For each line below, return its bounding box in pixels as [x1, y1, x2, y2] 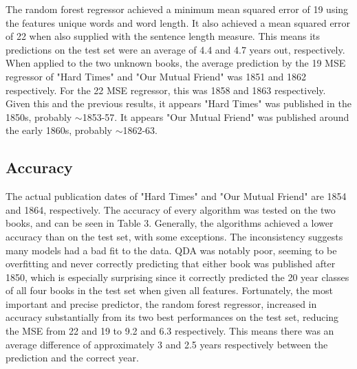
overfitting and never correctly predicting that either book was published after [6, 256, 336, 271]
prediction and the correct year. [6, 350, 139, 365]
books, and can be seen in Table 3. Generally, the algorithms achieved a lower [6, 216, 334, 230]
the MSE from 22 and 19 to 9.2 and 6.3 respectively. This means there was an [6, 324, 334, 338]
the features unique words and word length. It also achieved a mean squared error [6, 15, 351, 30]
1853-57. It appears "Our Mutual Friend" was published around [82, 109, 349, 124]
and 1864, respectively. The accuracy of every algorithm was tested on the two [6, 202, 336, 216]
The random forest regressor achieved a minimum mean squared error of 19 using [6, 2, 349, 16]
